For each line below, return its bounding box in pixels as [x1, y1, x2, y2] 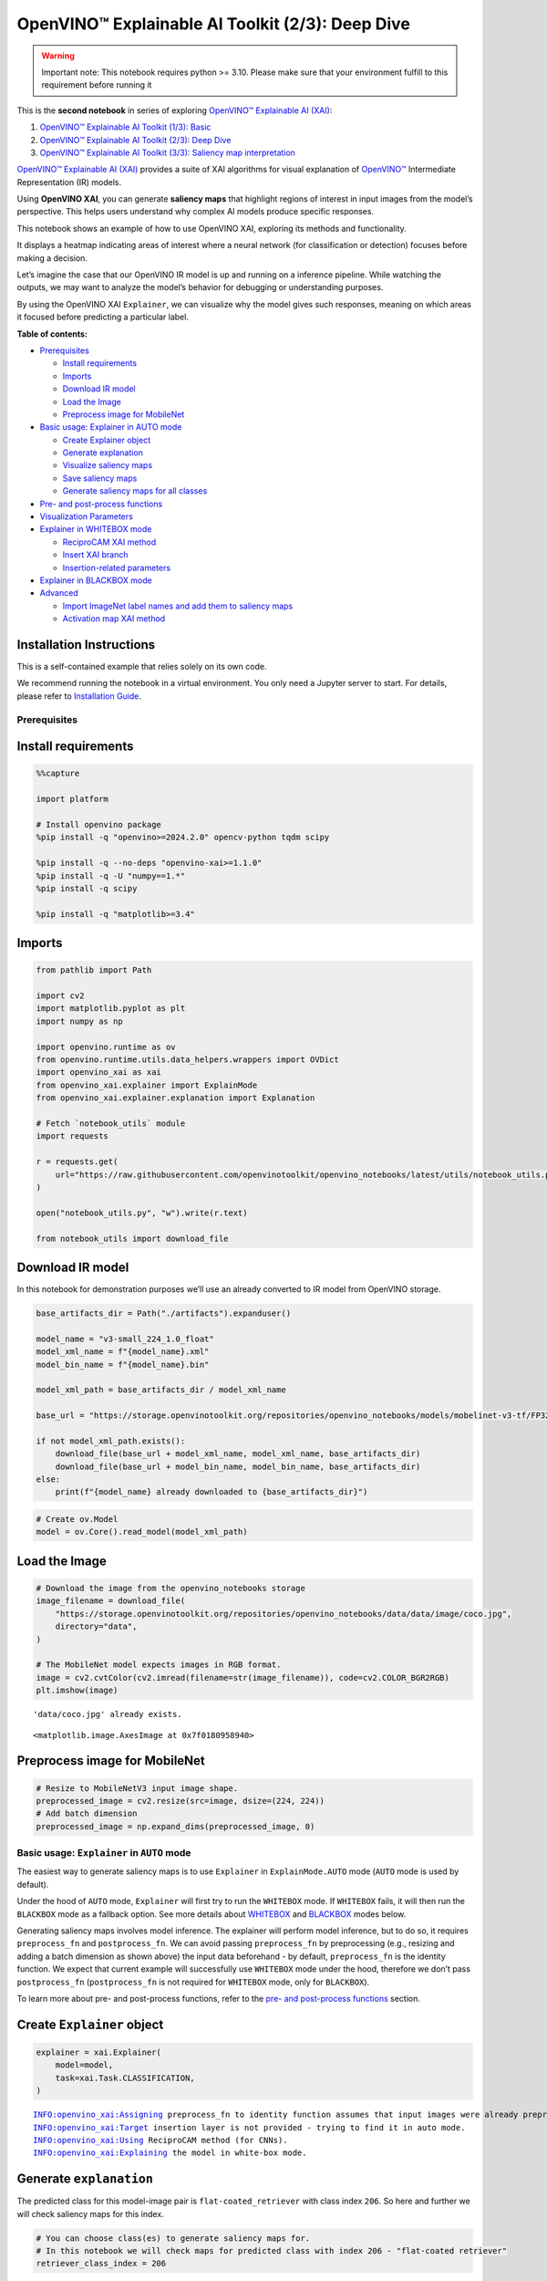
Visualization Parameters [39, 511, 134, 522]
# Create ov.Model [36, 1515, 119, 1525]
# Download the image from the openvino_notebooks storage [36, 1583, 305, 1594]
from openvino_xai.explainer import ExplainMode [36, 1079, 258, 1090]
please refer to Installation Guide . [16, 690, 141, 702]
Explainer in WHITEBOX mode [39, 524, 152, 535]
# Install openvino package [36, 819, 161, 829]
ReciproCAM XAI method [62, 536, 157, 547]
